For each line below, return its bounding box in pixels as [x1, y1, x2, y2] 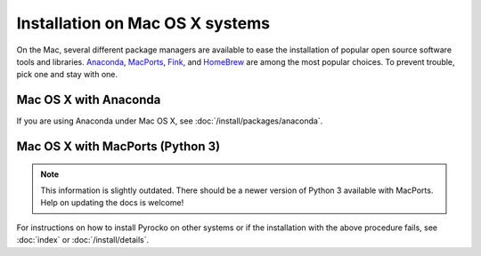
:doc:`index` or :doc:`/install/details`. [16, 235, 150, 245]
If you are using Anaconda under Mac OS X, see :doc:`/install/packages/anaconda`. [16, 116, 323, 126]
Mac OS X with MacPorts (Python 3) [16, 139, 221, 155]
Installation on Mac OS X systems [16, 13, 271, 33]
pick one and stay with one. [16, 69, 118, 80]
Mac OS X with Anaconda [16, 92, 161, 108]
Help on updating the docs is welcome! [40, 197, 184, 208]
